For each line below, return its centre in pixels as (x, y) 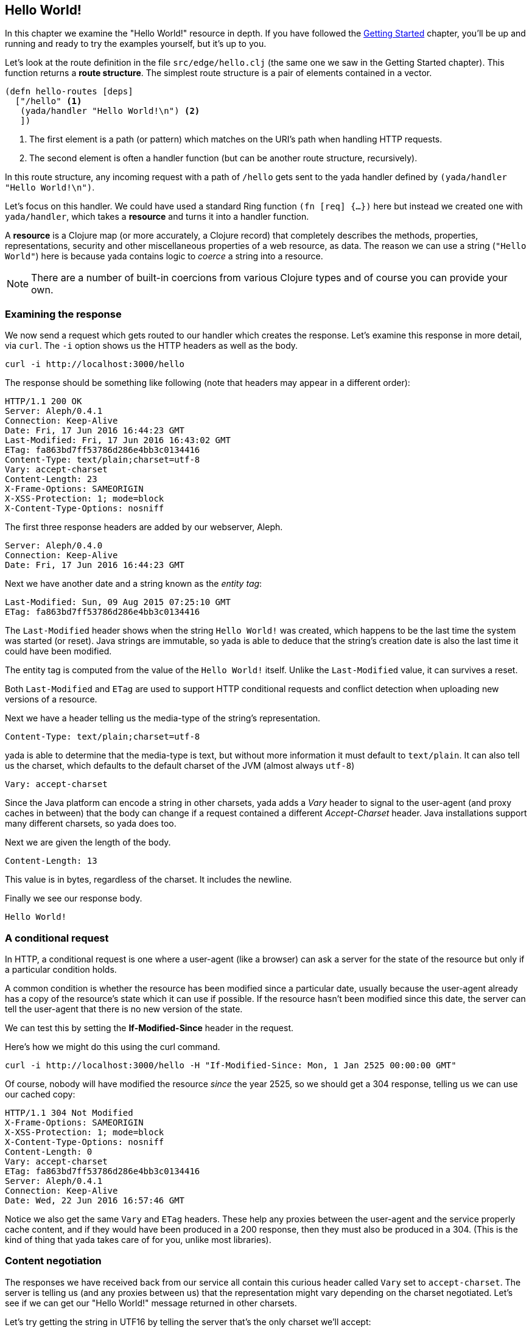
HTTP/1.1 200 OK (44, 401)
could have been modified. (58, 651)
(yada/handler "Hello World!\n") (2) (110, 111)
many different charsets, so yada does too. (91, 824)
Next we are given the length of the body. (88, 842)
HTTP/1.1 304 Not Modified (69, 1112)
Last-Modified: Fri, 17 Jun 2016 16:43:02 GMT (118, 440)
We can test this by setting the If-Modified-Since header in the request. (149, 1028)
